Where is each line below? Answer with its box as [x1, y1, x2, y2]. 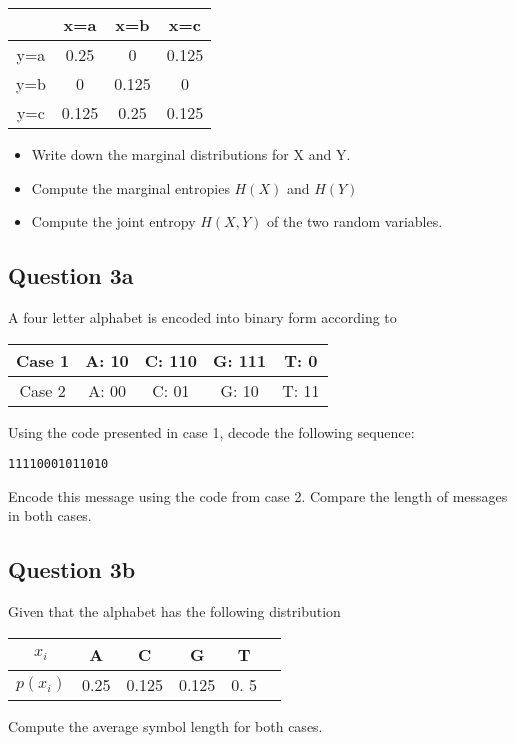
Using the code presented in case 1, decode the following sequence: [8, 421, 415, 442]
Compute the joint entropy [31, 211, 196, 232]
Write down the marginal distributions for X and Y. [31, 144, 351, 164]
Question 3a [8, 260, 134, 291]
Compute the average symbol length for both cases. [8, 715, 323, 736]
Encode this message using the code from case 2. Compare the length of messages [8, 485, 508, 506]
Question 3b [8, 554, 136, 585]
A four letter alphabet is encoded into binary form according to [8, 306, 397, 327]
